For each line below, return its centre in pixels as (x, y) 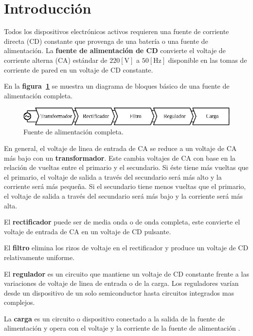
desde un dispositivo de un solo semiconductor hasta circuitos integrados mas (119, 292)
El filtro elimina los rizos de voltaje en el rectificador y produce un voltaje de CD (126, 248)
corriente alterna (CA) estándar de (56, 60)
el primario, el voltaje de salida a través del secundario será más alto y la (113, 177)
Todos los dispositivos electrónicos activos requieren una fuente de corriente (117, 31)
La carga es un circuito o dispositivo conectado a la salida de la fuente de (114, 318)
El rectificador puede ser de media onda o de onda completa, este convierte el (122, 222)
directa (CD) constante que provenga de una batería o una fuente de (106, 41)
